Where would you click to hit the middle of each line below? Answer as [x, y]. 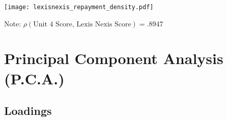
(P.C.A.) [34, 78]
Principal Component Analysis [114, 58]
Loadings [28, 111]
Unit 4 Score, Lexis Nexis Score [82, 24]
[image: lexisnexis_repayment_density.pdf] [79, 7]
